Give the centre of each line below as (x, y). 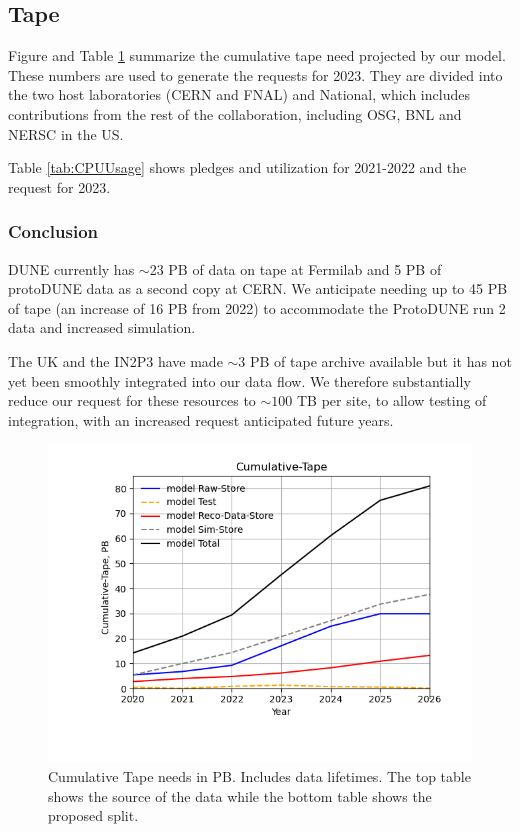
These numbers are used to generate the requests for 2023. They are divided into (255, 74)
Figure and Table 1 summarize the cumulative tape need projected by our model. (257, 55)
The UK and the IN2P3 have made (115, 360)
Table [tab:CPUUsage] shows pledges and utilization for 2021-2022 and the (237, 167)
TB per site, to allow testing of (392, 400)
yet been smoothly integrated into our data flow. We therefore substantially (239, 380)
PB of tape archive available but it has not (381, 360)
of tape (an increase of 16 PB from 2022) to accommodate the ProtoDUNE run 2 (257, 307)
